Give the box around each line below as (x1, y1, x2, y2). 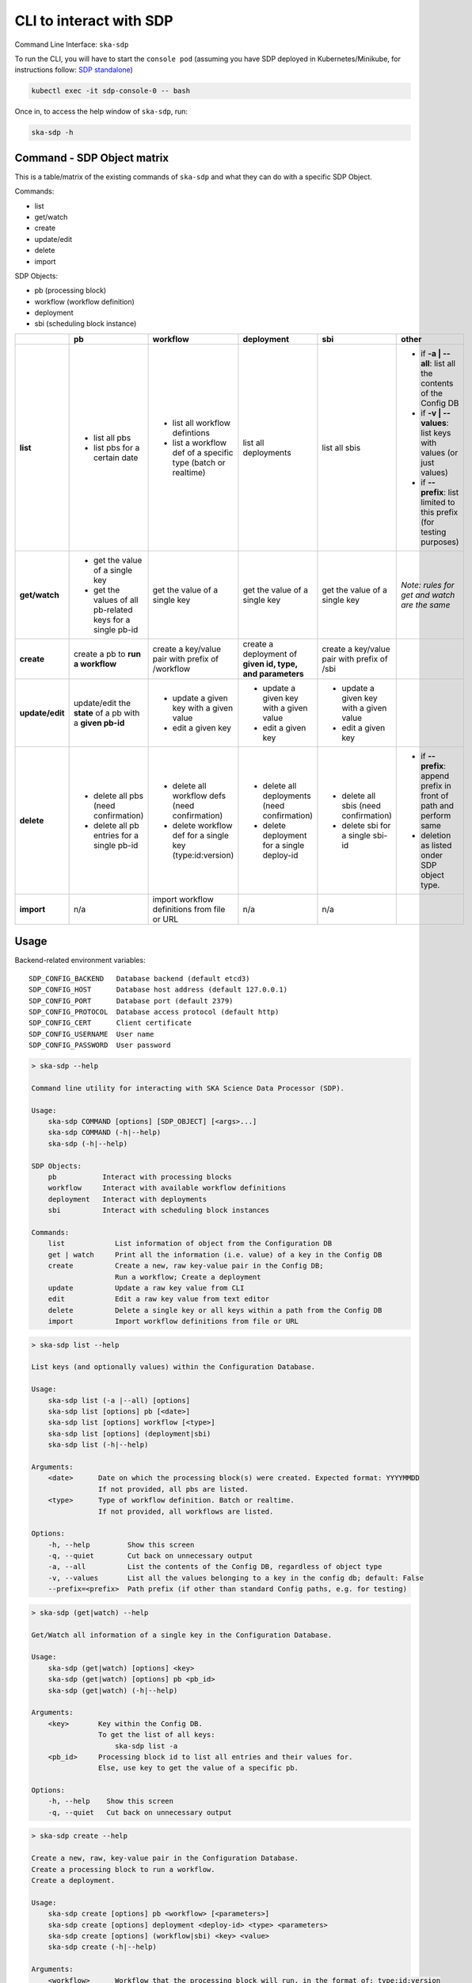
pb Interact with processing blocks (48, 1172, 233, 1181)
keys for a (93, 614, 131, 625)
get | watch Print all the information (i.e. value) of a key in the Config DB (48, 1250, 383, 1259)
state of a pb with (73, 707, 140, 718)
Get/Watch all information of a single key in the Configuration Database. (31, 1630, 333, 1640)
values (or (421, 447, 459, 458)
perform (421, 810, 451, 821)
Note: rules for (401, 579, 455, 590)
